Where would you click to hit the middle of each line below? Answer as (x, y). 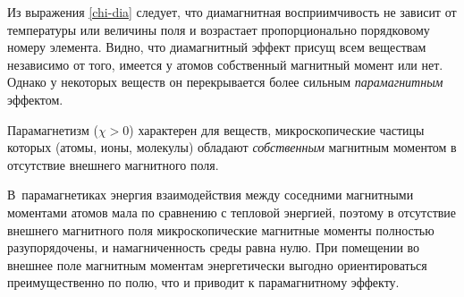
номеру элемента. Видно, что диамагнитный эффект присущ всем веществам (217, 47)
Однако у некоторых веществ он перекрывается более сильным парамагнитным (225, 82)
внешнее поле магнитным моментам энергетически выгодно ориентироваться (217, 264)
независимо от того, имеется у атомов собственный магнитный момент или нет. (225, 64)
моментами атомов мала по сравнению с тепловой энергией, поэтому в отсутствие (232, 212)
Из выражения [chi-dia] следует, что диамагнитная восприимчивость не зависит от (232, 12)
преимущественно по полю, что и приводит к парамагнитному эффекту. (203, 282)
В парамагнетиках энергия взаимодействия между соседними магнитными (211, 195)
